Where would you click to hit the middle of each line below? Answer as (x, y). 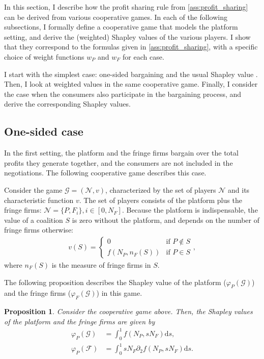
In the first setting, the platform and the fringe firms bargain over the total (121, 153)
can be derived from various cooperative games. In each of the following (116, 17)
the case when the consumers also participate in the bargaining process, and (123, 94)
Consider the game (33, 189)
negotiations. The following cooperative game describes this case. (105, 173)
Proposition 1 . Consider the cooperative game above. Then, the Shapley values (128, 311)
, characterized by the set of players (160, 189)
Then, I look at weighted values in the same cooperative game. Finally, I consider (131, 84)
